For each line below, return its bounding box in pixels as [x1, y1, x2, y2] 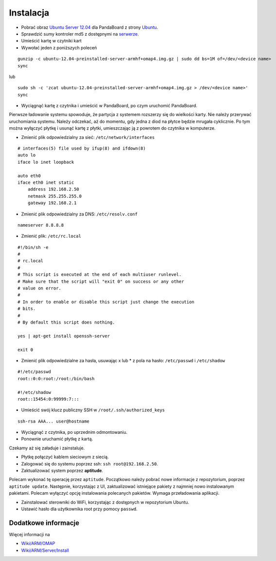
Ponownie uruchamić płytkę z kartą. [21, 436, 93, 442]
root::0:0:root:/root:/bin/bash [17, 376, 95, 381]
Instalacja [9, 7, 50, 18]
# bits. [17, 306, 36, 311]
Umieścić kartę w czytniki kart [21, 38, 82, 44]
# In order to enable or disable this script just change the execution [17, 299, 194, 305]
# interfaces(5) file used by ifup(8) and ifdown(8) [17, 146, 146, 151]
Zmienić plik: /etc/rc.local [21, 233, 81, 239]
